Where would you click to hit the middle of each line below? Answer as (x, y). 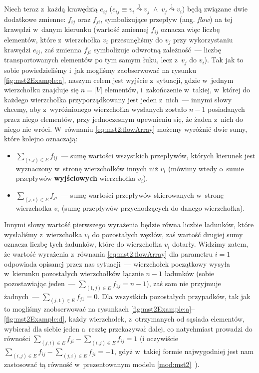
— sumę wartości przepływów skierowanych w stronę (142, 194)
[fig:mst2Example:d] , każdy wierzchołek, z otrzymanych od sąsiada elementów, (124, 319)
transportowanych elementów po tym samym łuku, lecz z (91, 60)
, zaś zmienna (61, 50)
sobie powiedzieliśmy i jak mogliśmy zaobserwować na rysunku (100, 70)
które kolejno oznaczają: (41, 139)
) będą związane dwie (215, 9)
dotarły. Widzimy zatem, (210, 244)
